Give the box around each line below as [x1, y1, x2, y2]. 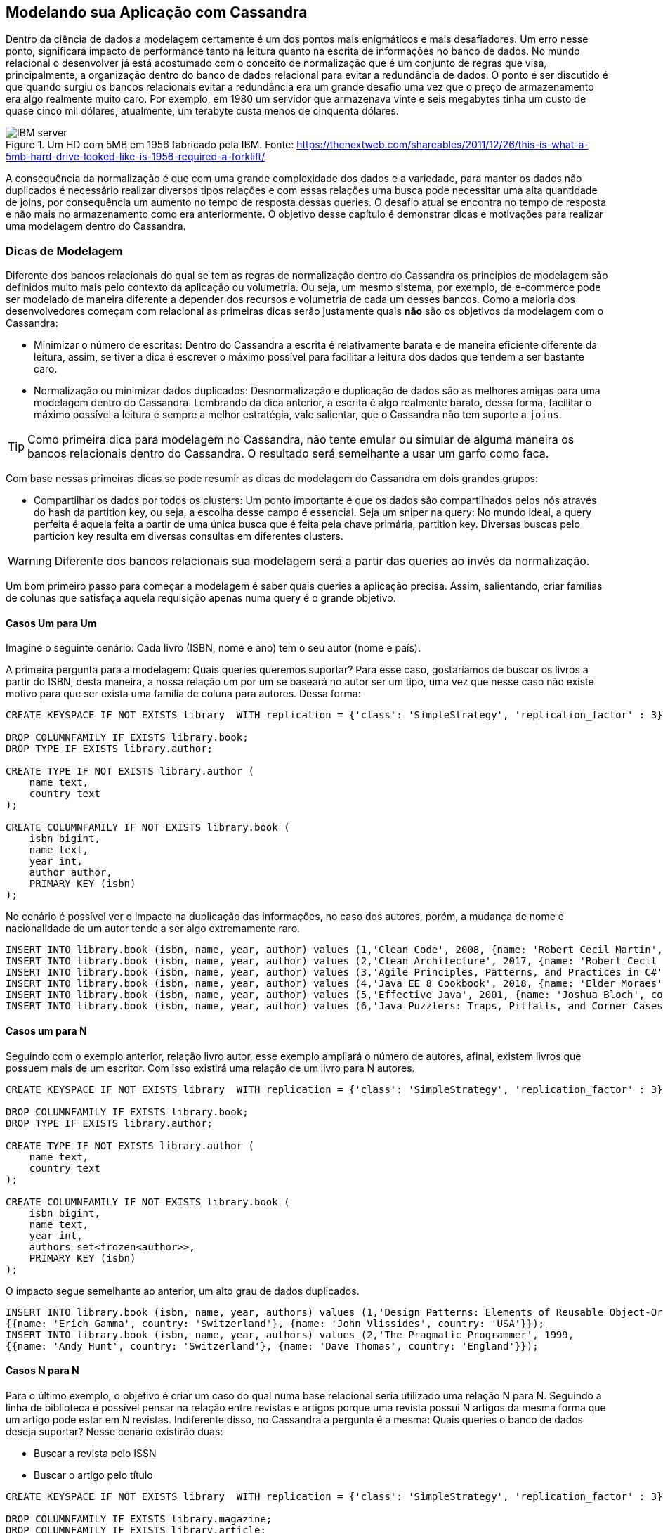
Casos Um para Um [6, 616, 97, 629]
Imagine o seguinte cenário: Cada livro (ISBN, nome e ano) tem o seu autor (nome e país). [6, 642, 421, 654]
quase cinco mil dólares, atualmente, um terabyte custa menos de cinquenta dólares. [6, 105, 399, 117]
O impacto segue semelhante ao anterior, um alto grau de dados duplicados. [6, 1284, 360, 1297]
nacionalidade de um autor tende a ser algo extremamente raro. [6, 922, 301, 935]
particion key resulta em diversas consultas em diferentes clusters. [34, 530, 343, 543]
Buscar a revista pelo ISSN [34, 1447, 157, 1459]
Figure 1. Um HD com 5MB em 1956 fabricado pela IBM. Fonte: [6, 138, 294, 151]
